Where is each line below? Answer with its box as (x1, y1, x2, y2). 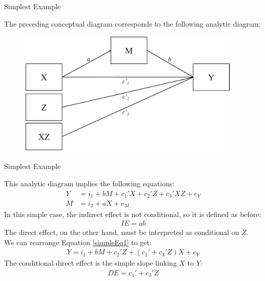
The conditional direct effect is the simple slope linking (4, 257, 177, 268)
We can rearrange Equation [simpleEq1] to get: (4, 236, 152, 247)
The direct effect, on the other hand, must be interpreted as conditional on (4, 227, 239, 237)
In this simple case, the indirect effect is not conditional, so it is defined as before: (4, 208, 261, 219)
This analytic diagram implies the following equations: (4, 178, 175, 188)
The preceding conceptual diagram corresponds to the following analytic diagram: (4, 18, 261, 29)
